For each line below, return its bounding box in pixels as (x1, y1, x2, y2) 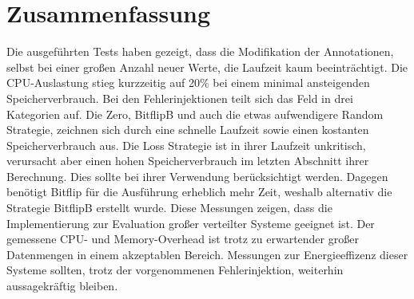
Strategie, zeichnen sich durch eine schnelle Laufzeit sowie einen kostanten (6, 121, 369, 138)
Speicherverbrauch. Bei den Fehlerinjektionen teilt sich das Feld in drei (6, 89, 353, 106)
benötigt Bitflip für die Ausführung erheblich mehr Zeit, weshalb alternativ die (6, 183, 392, 200)
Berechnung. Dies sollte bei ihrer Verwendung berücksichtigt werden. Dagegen (6, 167, 388, 184)
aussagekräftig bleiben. (6, 277, 118, 294)
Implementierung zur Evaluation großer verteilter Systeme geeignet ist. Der (6, 214, 375, 231)
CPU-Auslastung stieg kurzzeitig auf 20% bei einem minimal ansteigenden (6, 74, 370, 91)
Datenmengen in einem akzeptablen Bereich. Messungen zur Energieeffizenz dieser (6, 246, 408, 262)
